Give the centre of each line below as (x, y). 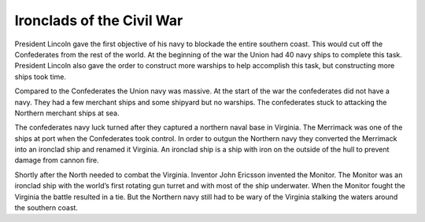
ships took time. (41, 76)
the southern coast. (46, 208)
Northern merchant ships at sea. (67, 113)
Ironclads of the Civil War (99, 20)
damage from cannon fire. (57, 160)
